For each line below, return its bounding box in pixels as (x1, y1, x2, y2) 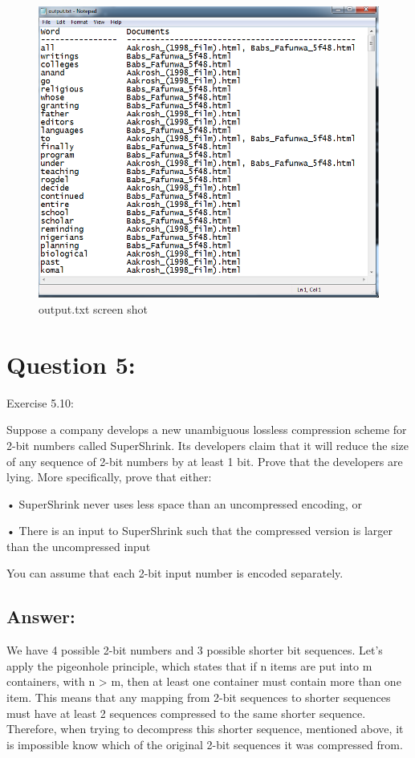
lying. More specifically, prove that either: (6, 468, 212, 485)
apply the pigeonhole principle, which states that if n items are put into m (6, 657, 372, 674)
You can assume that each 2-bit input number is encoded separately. (6, 565, 344, 582)
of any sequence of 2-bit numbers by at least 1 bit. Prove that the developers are (6, 452, 403, 469)
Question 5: (6, 347, 136, 380)
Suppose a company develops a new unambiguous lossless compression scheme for (6, 421, 407, 438)
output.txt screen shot (39, 301, 148, 318)
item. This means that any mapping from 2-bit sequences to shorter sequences (6, 689, 391, 706)
